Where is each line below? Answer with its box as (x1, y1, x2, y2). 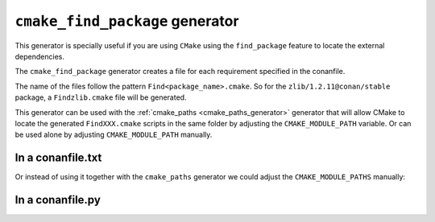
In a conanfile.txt (14, 151, 102, 165)
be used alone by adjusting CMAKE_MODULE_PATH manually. (14, 129, 213, 140)
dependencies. (14, 51, 64, 61)
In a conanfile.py (14, 193, 101, 207)
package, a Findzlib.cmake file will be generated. (14, 92, 187, 102)
